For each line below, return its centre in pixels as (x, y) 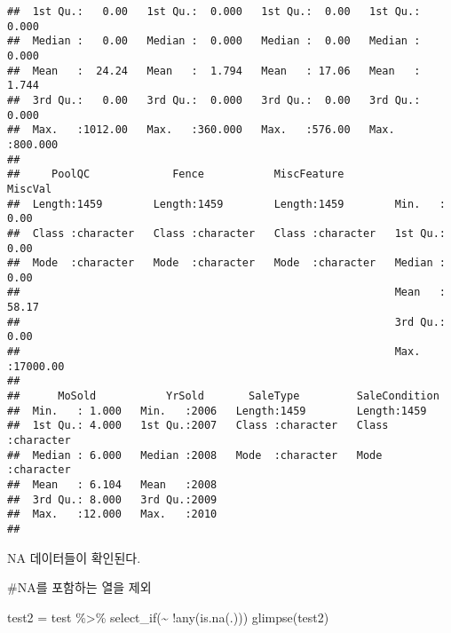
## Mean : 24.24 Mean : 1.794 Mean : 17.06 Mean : (214, 71)
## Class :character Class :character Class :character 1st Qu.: (226, 233)
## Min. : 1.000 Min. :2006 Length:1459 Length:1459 (217, 411)
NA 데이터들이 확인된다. (74, 557)
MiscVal (30, 189)
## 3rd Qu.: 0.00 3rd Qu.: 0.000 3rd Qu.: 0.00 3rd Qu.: (214, 100)
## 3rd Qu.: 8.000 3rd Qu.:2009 (112, 499)
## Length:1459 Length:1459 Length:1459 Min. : (226, 204)
